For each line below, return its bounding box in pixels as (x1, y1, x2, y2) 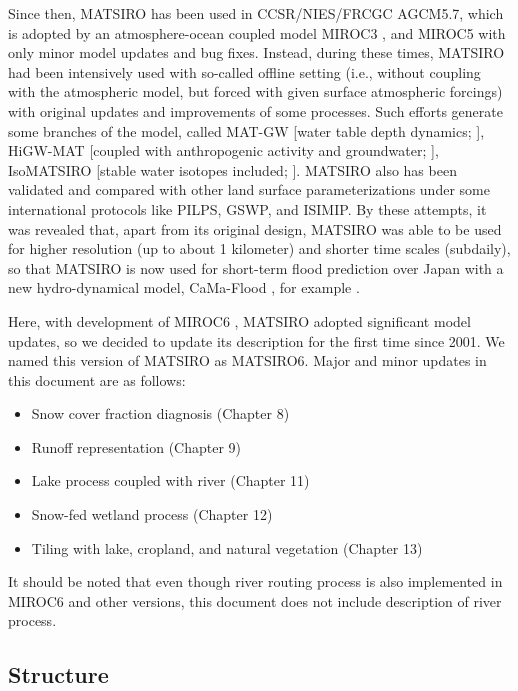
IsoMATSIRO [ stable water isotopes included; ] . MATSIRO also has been (8, 159, 457, 180)
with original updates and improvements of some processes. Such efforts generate (8, 100, 503, 121)
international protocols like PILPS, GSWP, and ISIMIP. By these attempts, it (8, 198, 487, 219)
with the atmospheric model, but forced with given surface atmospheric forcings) (8, 81, 503, 102)
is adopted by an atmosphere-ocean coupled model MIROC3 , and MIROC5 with (8, 22, 506, 43)
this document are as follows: (8, 369, 186, 390)
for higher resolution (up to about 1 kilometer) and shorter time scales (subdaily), (8, 238, 511, 259)
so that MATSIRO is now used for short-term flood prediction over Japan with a (8, 257, 504, 278)
